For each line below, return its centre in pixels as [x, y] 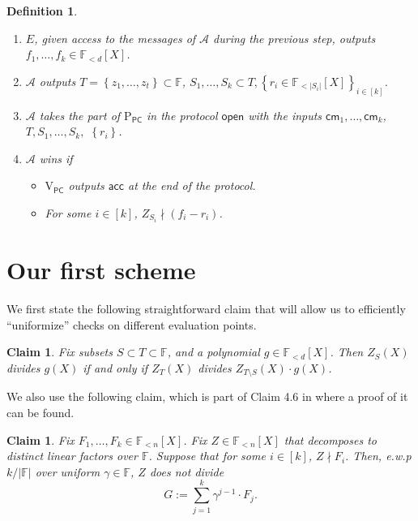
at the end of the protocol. [192, 185]
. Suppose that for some [207, 456]
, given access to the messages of [115, 38]
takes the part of [80, 115]
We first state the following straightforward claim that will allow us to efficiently [206, 309]
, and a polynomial [213, 352]
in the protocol [182, 115]
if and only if [115, 368]
